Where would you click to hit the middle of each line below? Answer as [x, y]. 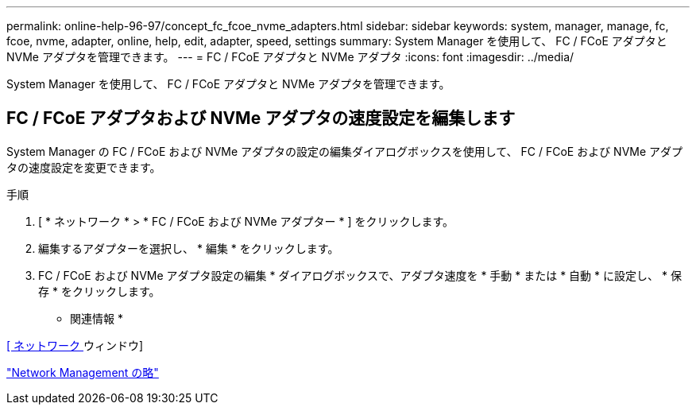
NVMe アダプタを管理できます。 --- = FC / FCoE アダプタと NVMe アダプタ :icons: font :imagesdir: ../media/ [290, 57]
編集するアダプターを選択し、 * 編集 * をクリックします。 [189, 248]
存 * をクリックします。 [99, 291]
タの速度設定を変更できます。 [84, 167]
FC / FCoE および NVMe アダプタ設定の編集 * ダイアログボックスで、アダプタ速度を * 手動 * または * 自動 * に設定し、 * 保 [360, 275]
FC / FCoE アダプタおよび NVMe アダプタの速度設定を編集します [261, 118]
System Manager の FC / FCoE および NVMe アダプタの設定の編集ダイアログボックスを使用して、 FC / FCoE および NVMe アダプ [345, 151]
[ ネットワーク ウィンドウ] [75, 345]
